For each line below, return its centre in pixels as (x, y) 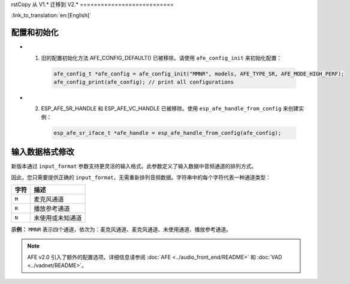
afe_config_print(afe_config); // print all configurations (144, 82)
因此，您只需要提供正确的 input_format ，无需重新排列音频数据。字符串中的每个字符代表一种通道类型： (141, 177)
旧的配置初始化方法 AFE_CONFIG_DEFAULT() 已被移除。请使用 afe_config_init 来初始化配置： (162, 58)
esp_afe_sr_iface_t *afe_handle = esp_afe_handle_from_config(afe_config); (168, 133)
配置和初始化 (35, 33)
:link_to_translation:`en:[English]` (51, 16)
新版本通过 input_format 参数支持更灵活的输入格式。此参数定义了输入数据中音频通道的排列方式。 (134, 166)
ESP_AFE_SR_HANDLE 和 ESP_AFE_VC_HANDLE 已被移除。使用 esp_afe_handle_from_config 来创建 (170, 108)
